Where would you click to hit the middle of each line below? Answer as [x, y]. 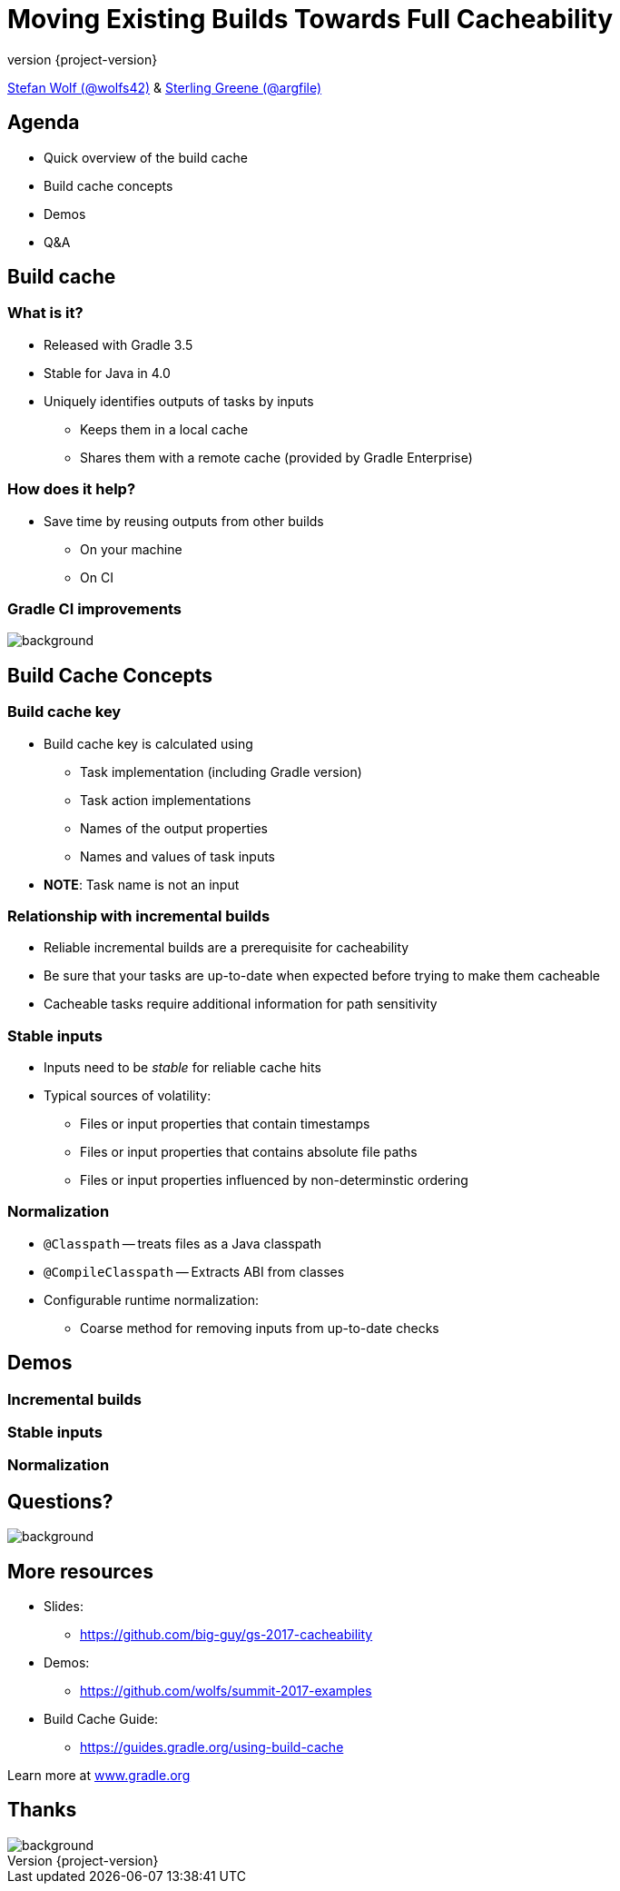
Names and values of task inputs [178, 856]
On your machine [131, 549]
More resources [80, 1571]
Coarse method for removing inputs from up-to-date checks [260, 1328]
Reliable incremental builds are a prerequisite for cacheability [226, 948]
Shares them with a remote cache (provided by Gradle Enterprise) [276, 457]
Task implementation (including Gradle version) [221, 771]
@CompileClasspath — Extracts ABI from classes [194, 1271]
